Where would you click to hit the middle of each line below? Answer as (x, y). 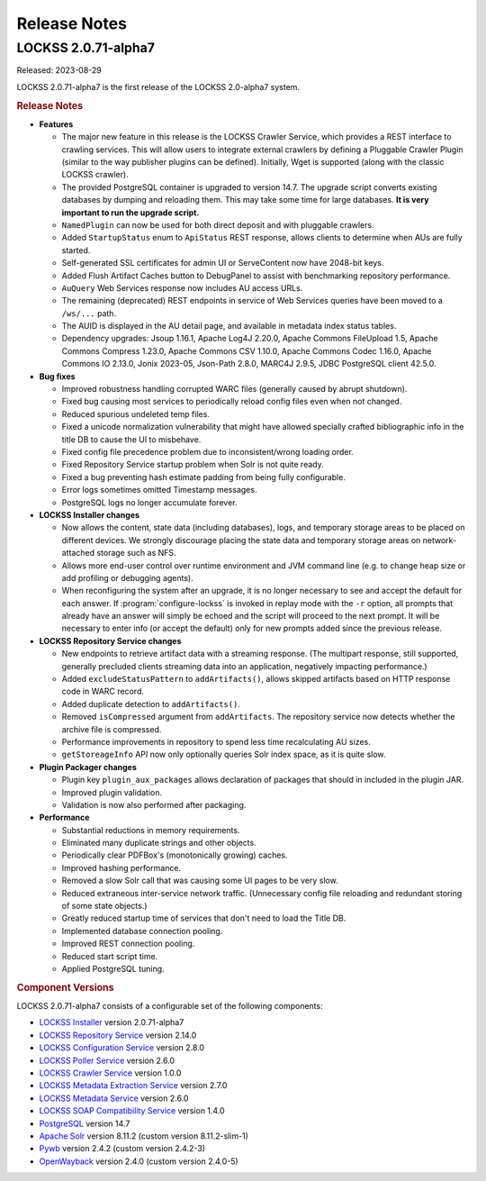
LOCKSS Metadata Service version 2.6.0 (114, 1098)
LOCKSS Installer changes (89, 514)
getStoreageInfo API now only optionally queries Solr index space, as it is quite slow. (224, 754)
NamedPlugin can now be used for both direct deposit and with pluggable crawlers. (218, 224)
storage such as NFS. (136, 553)
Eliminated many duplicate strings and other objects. (159, 843)
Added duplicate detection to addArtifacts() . (151, 704)
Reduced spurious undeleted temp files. (136, 413)
